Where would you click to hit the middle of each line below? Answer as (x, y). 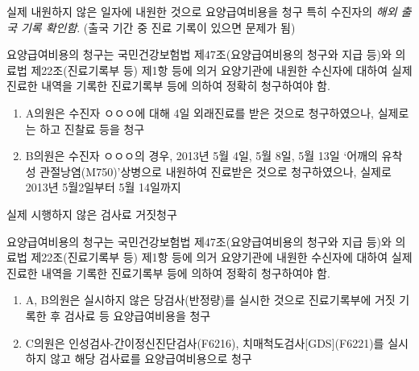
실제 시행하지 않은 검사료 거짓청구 (92, 214)
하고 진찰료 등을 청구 (92, 128)
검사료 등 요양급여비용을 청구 (137, 315)
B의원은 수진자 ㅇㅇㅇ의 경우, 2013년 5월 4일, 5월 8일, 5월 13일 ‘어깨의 (201, 156)
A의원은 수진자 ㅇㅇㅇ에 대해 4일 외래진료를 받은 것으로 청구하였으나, (200, 112)
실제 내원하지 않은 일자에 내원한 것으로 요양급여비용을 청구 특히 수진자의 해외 (202, 11)
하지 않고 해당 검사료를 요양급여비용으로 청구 (139, 359)
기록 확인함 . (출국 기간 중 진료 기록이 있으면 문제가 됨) (158, 27)
